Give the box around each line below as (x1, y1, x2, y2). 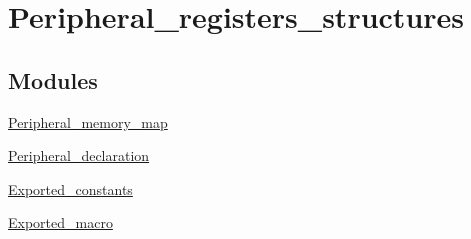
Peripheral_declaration (8, 145, 150, 166)
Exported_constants (8, 178, 133, 199)
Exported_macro (8, 212, 113, 233)
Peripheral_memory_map (8, 111, 168, 132)
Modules (8, 64, 98, 95)
